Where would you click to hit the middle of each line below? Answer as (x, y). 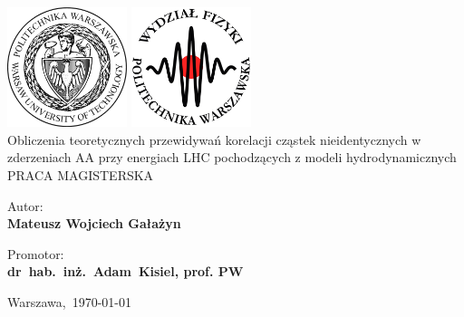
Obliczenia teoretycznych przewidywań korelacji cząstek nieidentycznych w (214, 139)
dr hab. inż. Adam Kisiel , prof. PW (126, 271)
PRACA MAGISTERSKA (81, 175)
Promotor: (36, 253)
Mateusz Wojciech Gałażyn (94, 223)
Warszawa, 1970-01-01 (69, 302)
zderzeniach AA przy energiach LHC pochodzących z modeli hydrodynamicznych (232, 157)
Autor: (25, 205)
